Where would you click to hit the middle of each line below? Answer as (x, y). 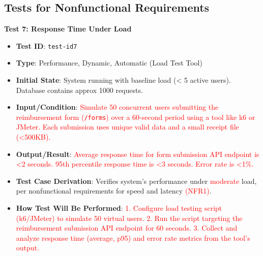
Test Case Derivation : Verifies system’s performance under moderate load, (136, 181)
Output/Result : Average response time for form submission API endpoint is (138, 154)
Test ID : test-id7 (47, 45)
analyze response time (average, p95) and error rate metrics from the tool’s (133, 237)
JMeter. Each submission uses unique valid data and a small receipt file (127, 127)
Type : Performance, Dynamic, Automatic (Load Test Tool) (109, 63)
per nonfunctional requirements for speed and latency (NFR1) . (114, 191)
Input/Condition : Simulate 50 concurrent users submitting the (117, 107)
